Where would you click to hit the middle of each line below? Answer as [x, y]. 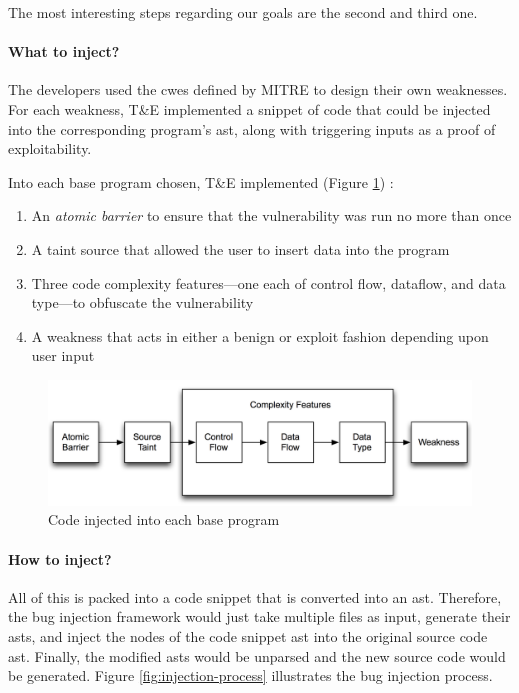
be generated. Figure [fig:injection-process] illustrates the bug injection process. [250, 675]
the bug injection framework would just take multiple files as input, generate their [259, 616]
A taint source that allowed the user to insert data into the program [240, 248]
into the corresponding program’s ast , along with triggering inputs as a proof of [252, 128]
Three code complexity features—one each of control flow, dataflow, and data [268, 282]
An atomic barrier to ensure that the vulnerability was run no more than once [271, 215]
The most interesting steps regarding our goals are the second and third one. [243, 12]
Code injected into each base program [164, 519]
